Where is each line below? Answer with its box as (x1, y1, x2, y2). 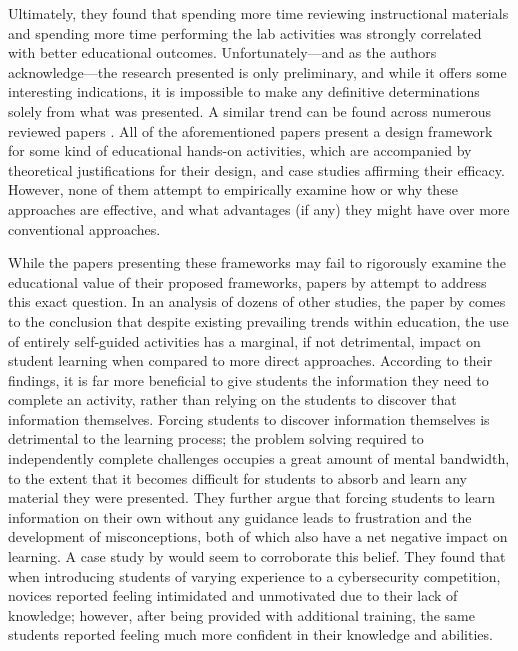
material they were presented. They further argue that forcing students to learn (8, 487, 496, 508)
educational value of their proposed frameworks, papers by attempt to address (8, 271, 487, 292)
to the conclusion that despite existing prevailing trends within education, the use (8, 310, 509, 331)
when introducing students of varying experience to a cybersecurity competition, (8, 565, 501, 586)
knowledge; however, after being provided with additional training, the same (8, 604, 475, 625)
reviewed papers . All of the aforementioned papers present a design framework (8, 120, 493, 141)
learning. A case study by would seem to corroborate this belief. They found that (8, 546, 506, 567)
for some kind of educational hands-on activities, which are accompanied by (8, 140, 472, 161)
